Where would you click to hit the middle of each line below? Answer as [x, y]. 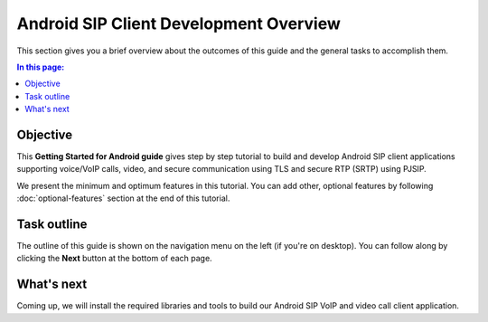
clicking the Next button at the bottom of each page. [114, 259]
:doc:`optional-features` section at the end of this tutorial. [123, 198]
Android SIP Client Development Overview [178, 24]
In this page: [41, 67]
